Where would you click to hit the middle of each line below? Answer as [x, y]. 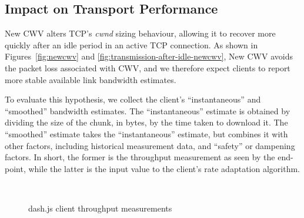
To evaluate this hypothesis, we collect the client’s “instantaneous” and [133, 99]
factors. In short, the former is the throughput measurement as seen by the [140, 157]
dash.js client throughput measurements [100, 208]
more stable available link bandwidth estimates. [91, 79]
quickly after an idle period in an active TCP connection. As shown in [131, 44]
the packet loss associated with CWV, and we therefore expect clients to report [148, 67]
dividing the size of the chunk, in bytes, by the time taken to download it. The [146, 122]
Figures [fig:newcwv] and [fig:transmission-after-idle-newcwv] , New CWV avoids [149, 56]
